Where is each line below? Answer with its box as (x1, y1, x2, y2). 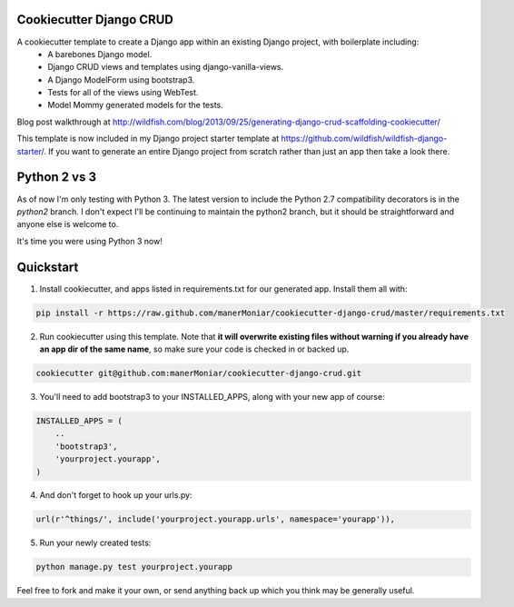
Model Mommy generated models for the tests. (47, 100, 224, 111)
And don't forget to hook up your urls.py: (39, 490, 193, 501)
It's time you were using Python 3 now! (16, 235, 163, 246)
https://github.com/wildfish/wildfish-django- (281, 133, 448, 144)
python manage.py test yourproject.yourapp (35, 562, 233, 572)
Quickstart (16, 259, 79, 274)
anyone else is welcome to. (16, 219, 119, 230)
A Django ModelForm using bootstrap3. (47, 74, 195, 85)
